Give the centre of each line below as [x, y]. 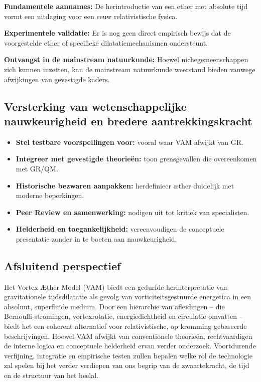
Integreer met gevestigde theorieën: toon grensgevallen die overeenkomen [136, 159]
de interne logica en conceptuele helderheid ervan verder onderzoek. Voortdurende [130, 346]
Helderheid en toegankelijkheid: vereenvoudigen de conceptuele [120, 229]
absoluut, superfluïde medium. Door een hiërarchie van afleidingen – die [114, 306]
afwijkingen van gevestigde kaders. [57, 79]
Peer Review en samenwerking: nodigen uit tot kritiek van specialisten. [133, 212]
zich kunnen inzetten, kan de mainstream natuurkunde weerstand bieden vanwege [130, 69]
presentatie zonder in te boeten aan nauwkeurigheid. [96, 238]
